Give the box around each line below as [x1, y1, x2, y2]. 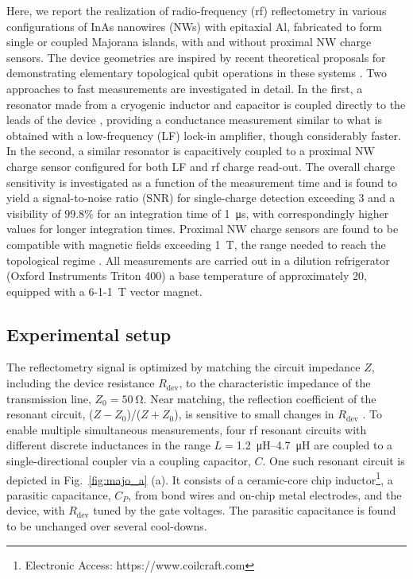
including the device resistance [6, 375, 155, 391]
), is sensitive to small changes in [174, 406, 334, 422]
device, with [6, 502, 65, 519]
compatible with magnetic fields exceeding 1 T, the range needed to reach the [6, 235, 386, 252]
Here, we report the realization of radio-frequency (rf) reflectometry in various [6, 2, 387, 18]
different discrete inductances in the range [6, 437, 210, 453]
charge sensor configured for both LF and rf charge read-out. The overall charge [6, 157, 396, 174]
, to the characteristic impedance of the [179, 375, 371, 391]
